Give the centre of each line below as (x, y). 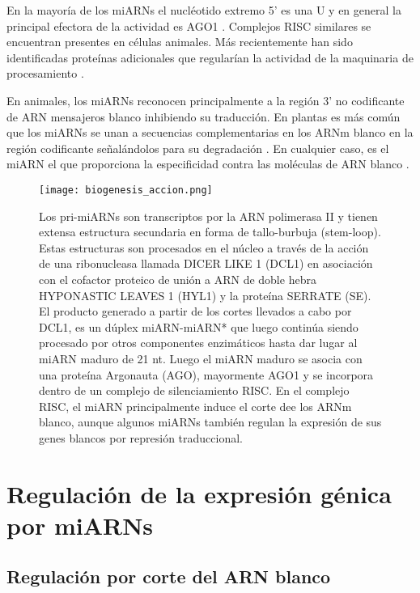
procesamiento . (45, 73)
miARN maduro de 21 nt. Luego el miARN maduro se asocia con (201, 358)
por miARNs (80, 525)
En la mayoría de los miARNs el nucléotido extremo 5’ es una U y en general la (204, 10)
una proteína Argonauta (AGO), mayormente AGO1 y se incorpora (206, 374)
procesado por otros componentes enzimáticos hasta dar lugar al (198, 343)
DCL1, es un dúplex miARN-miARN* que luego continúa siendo (199, 326)
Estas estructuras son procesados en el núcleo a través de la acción (204, 247)
